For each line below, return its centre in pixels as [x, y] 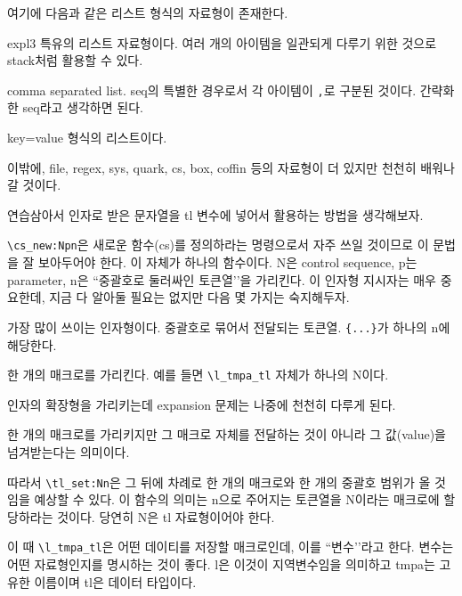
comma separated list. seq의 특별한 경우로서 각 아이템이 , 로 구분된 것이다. [212, 90]
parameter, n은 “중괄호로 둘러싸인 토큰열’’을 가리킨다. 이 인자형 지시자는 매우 [222, 279]
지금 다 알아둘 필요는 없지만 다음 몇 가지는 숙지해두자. [199, 297]
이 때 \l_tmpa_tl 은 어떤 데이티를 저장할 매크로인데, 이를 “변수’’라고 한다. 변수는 [231, 547]
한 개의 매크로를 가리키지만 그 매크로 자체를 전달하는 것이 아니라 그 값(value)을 [227, 434]
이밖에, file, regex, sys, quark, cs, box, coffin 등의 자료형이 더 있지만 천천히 [212, 167]
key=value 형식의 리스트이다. [87, 138]
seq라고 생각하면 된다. [83, 107]
